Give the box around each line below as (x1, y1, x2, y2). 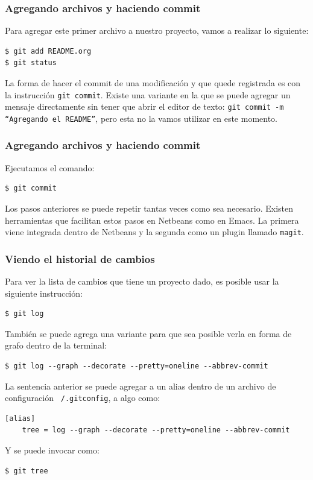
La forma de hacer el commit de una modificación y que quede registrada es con (5, 77, 301, 89)
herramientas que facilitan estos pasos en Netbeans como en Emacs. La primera (5, 213, 299, 226)
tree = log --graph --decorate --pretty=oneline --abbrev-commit (22, 426, 290, 435)
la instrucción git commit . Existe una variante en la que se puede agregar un (5, 88, 291, 101)
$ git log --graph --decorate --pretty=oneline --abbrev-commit (5, 362, 268, 370)
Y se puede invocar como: (5, 444, 100, 456)
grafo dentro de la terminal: (5, 339, 107, 352)
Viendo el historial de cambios (5, 251, 155, 266)
